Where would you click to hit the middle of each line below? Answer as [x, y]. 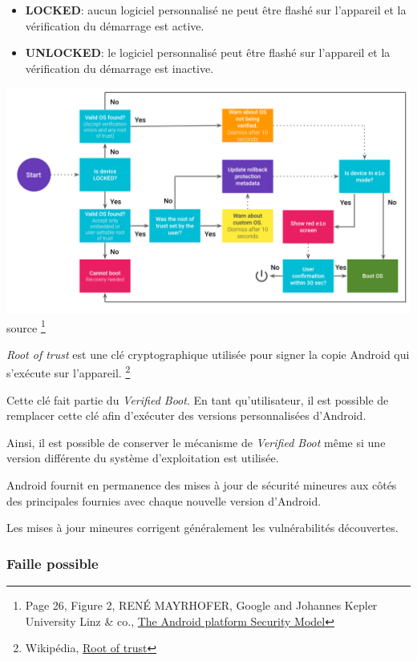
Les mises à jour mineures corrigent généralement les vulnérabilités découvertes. [202, 528]
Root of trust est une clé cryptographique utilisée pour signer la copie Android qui [208, 354]
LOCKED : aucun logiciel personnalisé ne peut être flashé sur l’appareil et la [216, 10]
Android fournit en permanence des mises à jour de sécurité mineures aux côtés [202, 484]
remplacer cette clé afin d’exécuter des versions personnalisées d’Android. [186, 415]
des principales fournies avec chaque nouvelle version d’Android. [164, 500]
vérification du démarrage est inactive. [119, 68]
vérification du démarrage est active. [115, 25]
